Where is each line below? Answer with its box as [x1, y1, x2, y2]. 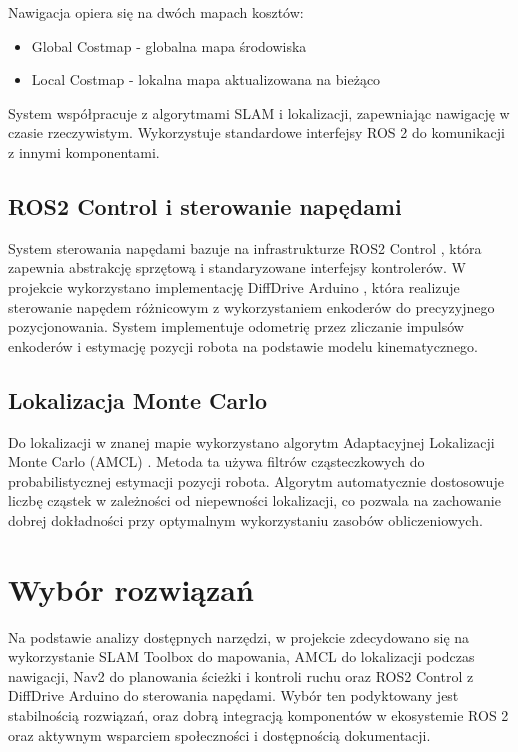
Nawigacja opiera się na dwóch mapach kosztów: [8, 2, 304, 22]
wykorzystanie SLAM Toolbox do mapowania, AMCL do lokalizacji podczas [8, 646, 475, 667]
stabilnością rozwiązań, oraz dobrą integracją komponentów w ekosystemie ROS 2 [8, 705, 509, 725]
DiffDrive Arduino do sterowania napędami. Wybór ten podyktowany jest [8, 685, 459, 706]
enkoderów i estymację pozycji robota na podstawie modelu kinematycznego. [8, 335, 478, 356]
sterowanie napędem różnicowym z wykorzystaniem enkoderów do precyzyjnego [8, 296, 495, 317]
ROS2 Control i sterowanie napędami [8, 190, 402, 221]
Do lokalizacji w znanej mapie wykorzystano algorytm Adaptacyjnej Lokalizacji [8, 431, 495, 452]
